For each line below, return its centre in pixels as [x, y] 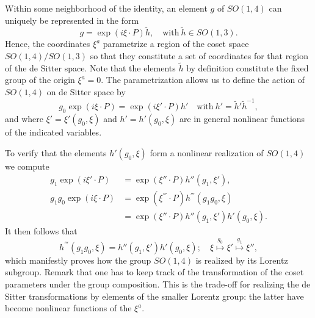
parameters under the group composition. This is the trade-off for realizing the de [158, 284]
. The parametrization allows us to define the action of [203, 80]
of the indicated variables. [53, 132]
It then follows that [41, 231]
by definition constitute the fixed [248, 67]
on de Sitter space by [86, 92]
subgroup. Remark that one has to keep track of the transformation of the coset [154, 272]
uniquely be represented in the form [72, 20]
